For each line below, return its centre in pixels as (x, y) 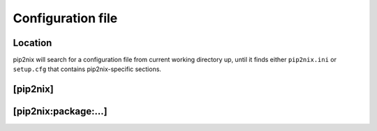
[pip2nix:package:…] (60, 111)
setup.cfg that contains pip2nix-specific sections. (87, 69)
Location (32, 43)
